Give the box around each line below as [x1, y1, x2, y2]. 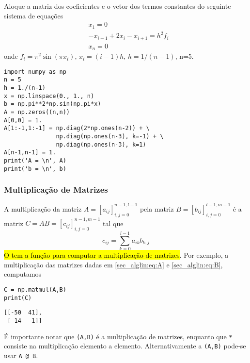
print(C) [4, 294, 32, 301]
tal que [103, 218, 124, 228]
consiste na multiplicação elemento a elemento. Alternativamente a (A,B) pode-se [4, 341, 246, 351]
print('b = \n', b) [4, 165, 66, 172]
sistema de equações [4, 10, 63, 20]
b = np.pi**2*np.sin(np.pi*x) [4, 100, 101, 108]
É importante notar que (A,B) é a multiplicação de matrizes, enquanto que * [4, 331, 233, 341]
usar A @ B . [4, 350, 38, 360]
